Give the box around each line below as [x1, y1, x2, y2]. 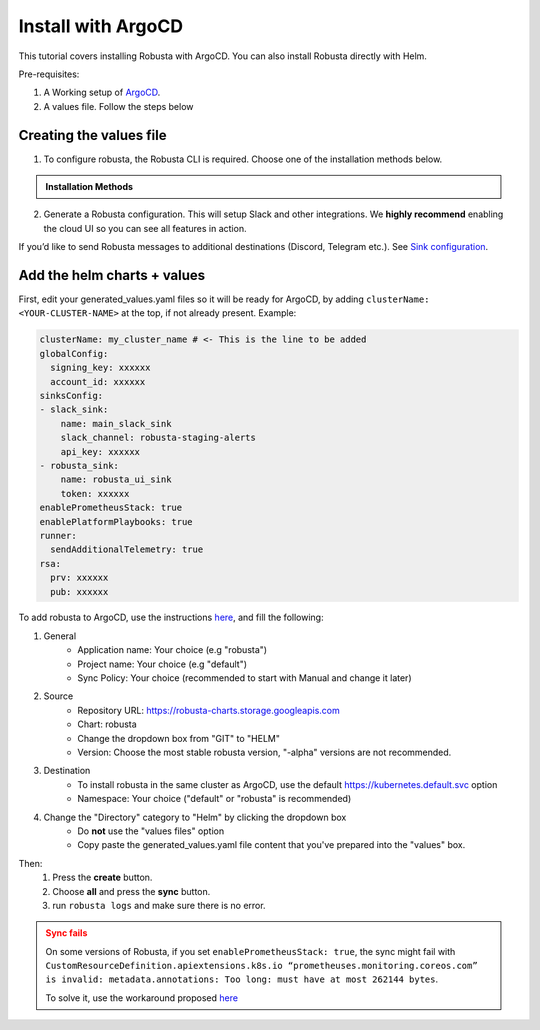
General [43, 630, 77, 642]
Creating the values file [18, 126, 167, 144]
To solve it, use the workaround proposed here [45, 991, 239, 1004]
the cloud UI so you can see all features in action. [43, 222, 247, 234]
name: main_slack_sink [60, 418, 172, 429]
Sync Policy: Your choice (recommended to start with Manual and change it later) [77, 672, 412, 684]
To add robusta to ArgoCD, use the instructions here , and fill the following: [18, 611, 324, 624]
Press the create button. [52, 871, 153, 884]
